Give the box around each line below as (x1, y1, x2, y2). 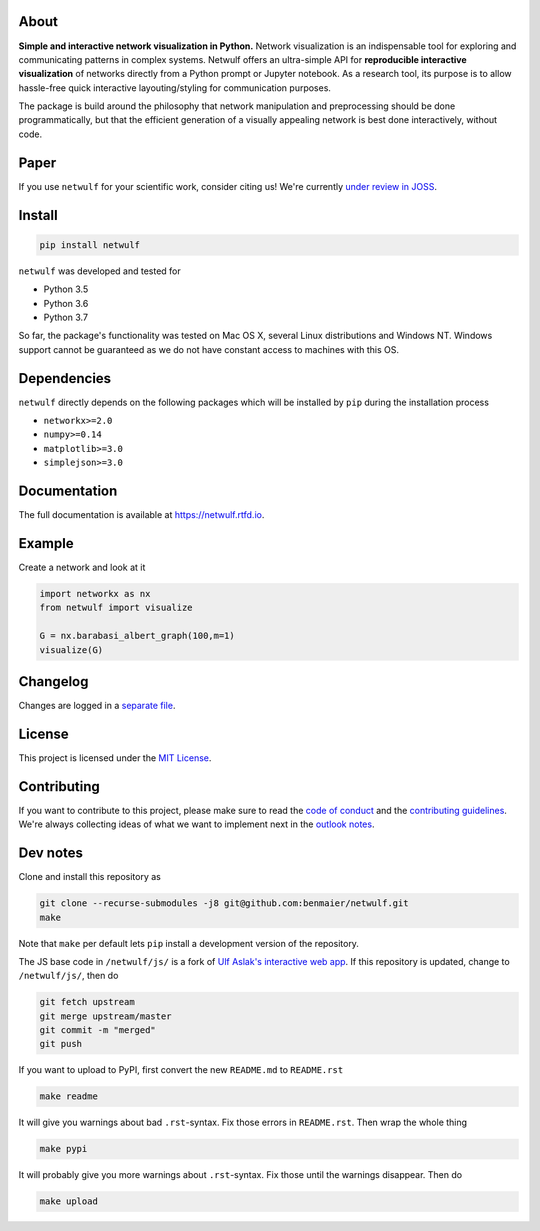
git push (39, 1038, 83, 1050)
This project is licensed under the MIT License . (18, 751, 212, 764)
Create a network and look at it (18, 561, 146, 573)
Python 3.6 (43, 297, 89, 309)
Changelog (18, 673, 89, 690)
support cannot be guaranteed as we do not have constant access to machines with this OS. (18, 343, 400, 355)
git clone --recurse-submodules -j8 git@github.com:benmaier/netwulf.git (39, 898, 409, 909)
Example (18, 535, 74, 552)
